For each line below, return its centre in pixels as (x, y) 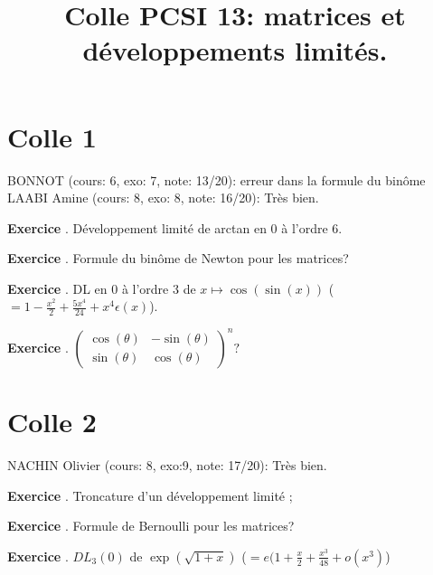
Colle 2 (52, 421)
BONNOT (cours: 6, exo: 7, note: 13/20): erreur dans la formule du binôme (216, 179)
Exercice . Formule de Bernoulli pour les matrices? (151, 526)
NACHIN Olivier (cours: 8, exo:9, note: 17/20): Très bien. (167, 464)
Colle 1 (52, 136)
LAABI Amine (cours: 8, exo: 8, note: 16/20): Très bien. (163, 198)
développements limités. (235, 50)
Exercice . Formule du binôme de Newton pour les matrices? (178, 258)
